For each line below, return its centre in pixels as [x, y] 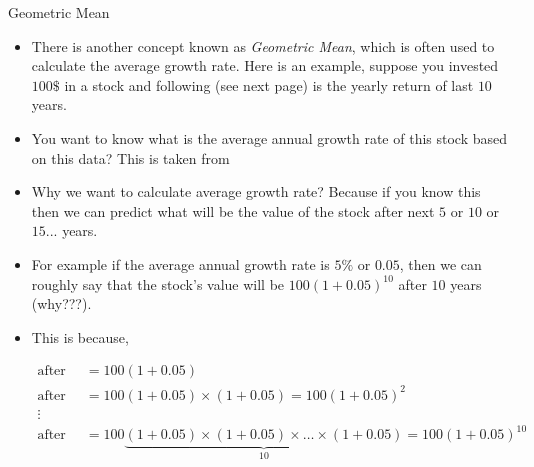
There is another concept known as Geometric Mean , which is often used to [263, 45]
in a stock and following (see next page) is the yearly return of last [269, 84]
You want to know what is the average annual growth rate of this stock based [269, 137]
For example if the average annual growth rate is [180, 263]
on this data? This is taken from [130, 157]
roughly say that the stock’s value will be [158, 283]
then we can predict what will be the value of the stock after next [233, 210]
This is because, [80, 336]
